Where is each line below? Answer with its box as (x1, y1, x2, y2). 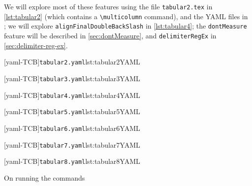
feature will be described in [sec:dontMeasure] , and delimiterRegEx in (4, 30, 217, 40)
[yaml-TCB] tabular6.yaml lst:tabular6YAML (4, 123, 140, 133)
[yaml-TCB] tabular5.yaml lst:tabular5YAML (4, 106, 140, 117)
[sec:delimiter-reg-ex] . (4, 40, 68, 50)
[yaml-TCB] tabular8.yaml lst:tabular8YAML (4, 156, 140, 166)
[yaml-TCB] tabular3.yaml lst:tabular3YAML (4, 73, 140, 83)
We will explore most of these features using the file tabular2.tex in (4, 1, 213, 11)
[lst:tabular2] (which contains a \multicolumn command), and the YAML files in (4, 11, 248, 21)
